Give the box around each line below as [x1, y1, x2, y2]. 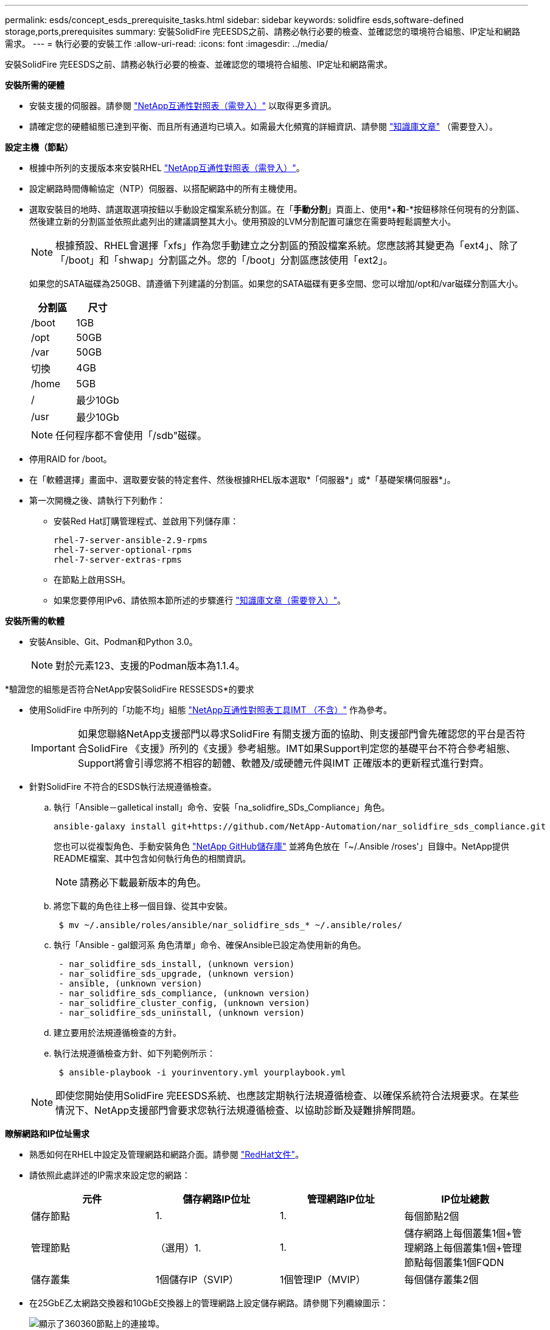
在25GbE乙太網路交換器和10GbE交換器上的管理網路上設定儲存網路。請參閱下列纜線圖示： [29, 1298, 389, 1308]
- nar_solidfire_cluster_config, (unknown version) [58, 998, 310, 1008]
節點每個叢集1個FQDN [404, 1256, 504, 1268]
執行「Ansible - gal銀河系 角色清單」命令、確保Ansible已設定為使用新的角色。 [54, 940, 366, 950]
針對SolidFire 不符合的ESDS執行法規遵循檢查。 [29, 781, 217, 792]
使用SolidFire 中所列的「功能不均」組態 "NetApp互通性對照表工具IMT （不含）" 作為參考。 [29, 705, 392, 715]
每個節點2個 [404, 1210, 459, 1222]
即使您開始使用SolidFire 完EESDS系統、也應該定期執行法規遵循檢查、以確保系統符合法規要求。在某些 [55, 1089, 519, 1102]
